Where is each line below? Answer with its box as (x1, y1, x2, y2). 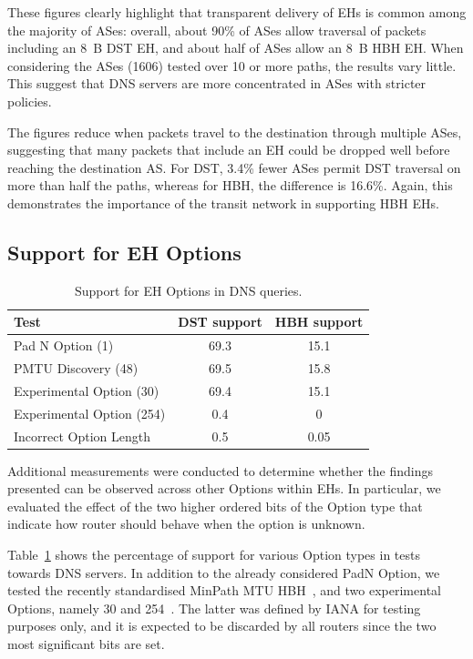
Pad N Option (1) (14, 336, 114, 355)
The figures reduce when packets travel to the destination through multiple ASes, (7, 122, 462, 141)
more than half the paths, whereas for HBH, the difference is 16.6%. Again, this (7, 176, 453, 195)
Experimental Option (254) (14, 403, 166, 422)
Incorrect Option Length (14, 426, 151, 445)
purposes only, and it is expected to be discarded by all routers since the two (7, 616, 437, 635)
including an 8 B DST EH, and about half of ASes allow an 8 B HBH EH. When (7, 38, 464, 57)
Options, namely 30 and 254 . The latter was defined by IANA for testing (7, 598, 421, 617)
